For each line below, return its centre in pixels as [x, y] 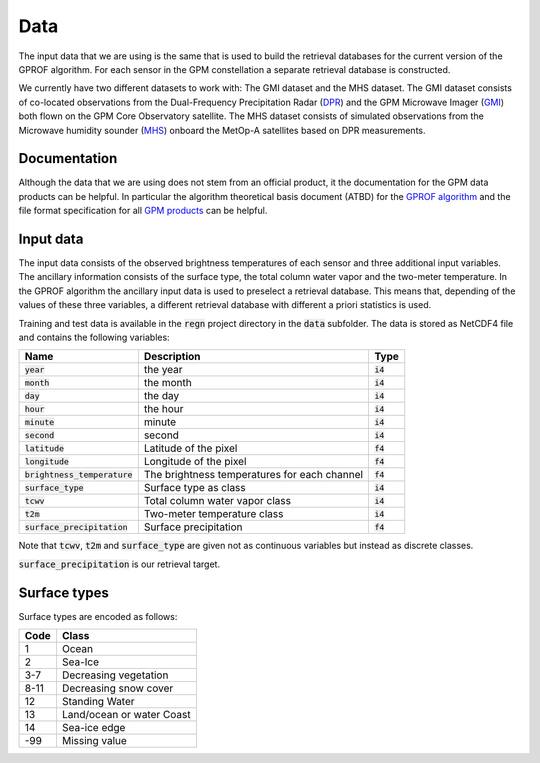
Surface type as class [194, 488]
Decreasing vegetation [115, 675]
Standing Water [98, 702]
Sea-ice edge [93, 728]
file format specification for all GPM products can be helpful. [143, 211]
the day [161, 396]
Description [172, 357]
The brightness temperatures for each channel [253, 475]
